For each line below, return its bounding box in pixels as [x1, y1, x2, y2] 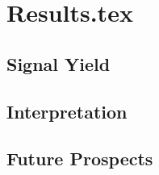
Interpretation [6, 98, 128, 123]
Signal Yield [6, 51, 111, 76]
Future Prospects [6, 146, 153, 171]
